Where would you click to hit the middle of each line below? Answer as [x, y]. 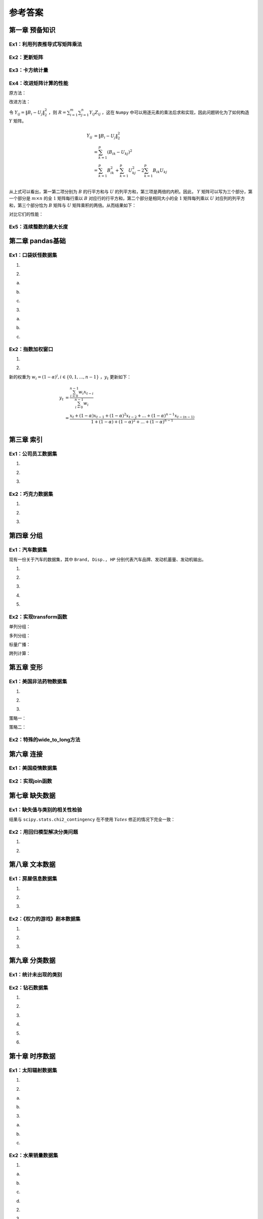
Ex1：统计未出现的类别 [36, 975]
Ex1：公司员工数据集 [33, 453]
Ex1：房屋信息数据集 [33, 879]
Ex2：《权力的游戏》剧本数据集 [45, 919]
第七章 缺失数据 [32, 796]
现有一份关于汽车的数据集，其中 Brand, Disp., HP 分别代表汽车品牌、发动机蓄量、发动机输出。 [108, 560]
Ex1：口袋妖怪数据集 [33, 255]
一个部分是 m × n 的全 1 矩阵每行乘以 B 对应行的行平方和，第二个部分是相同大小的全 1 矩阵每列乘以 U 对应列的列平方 [127, 198]
